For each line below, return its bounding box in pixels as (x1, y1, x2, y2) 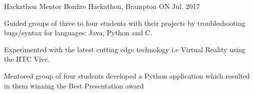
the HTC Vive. (4, 54, 50, 64)
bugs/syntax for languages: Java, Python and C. (4, 27, 152, 38)
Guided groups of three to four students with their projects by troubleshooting (4, 17, 245, 28)
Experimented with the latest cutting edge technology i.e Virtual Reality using (4, 44, 246, 54)
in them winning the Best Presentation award (4, 80, 144, 91)
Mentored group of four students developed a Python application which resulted (4, 70, 250, 81)
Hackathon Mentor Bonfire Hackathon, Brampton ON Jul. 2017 (4, 1, 200, 11)
